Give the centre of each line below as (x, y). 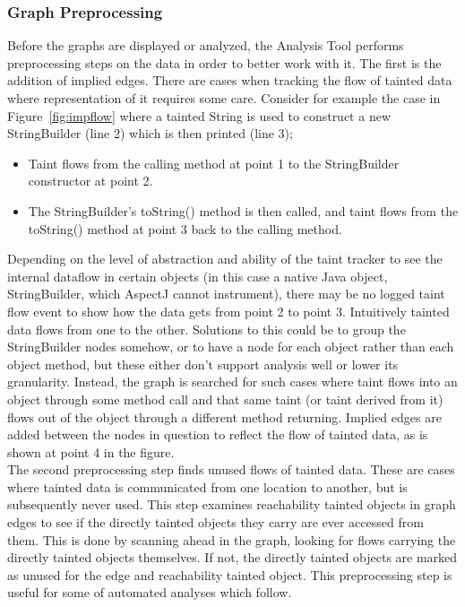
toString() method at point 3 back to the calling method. (185, 228)
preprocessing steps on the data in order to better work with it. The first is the (224, 62)
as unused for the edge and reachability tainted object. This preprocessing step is (230, 574)
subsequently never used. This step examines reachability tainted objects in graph (232, 504)
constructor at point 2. (90, 181)
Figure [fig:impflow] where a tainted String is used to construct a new (199, 115)
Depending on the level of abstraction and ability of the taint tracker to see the (225, 259)
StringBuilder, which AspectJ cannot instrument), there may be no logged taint (226, 294)
